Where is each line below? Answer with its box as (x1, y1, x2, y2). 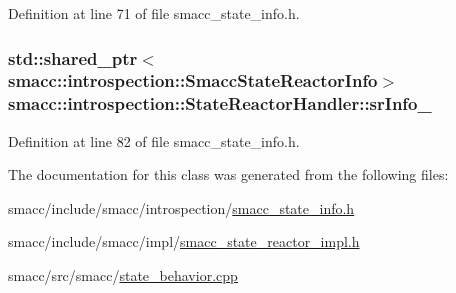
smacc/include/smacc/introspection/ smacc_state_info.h (8, 197, 355, 218)
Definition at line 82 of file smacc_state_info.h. (8, 130, 300, 151)
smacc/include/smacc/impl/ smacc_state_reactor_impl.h (8, 231, 360, 252)
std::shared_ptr (8, 45, 138, 70)
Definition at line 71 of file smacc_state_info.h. (8, 3, 300, 23)
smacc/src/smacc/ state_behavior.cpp (8, 265, 238, 286)
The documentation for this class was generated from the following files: (8, 164, 449, 185)
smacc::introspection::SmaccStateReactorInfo (8, 68, 378, 93)
